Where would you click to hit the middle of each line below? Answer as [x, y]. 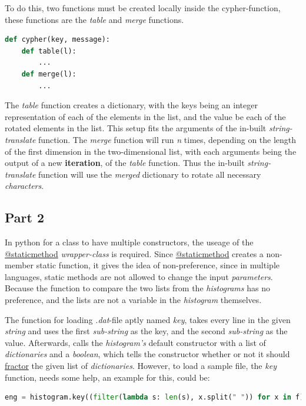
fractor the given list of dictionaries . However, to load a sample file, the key [141, 366]
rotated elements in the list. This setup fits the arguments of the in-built [136, 128]
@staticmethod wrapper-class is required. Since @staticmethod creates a [134, 253]
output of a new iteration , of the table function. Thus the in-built [125, 163]
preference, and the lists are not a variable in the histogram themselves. [133, 300]
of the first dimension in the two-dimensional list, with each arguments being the [151, 151]
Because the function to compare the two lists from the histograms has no [137, 288]
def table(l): [49, 51]
